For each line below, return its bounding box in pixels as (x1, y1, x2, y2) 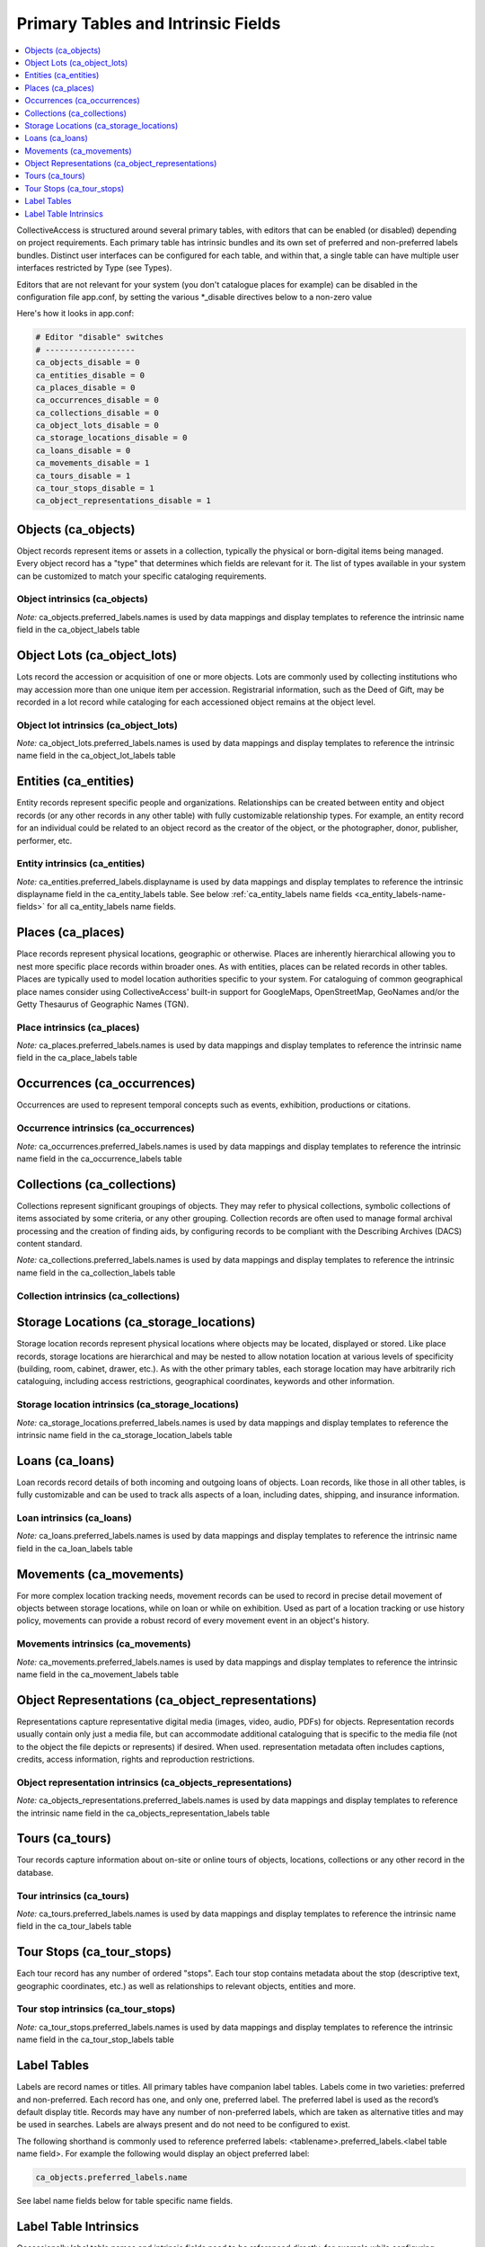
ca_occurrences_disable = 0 (35, 395, 159, 405)
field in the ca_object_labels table (16, 625, 140, 635)
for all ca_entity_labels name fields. (46, 901, 177, 912)
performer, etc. (16, 835, 73, 846)
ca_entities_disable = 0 (35, 369, 145, 380)
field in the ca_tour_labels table (16, 1921, 132, 1932)
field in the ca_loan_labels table (16, 1542, 134, 1554)
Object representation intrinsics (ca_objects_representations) (16, 1776, 292, 1789)
